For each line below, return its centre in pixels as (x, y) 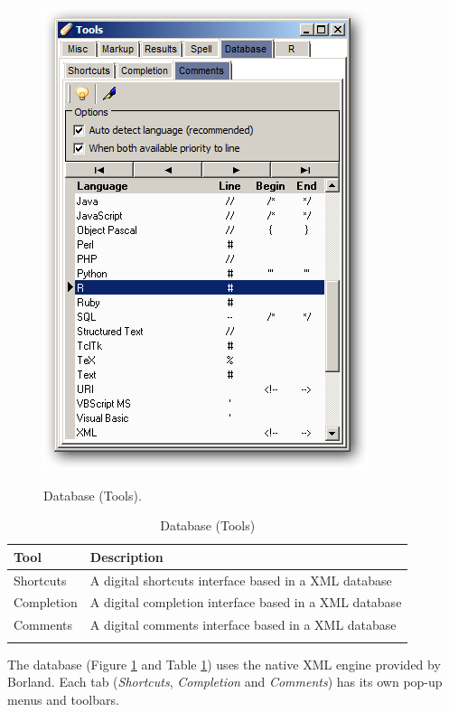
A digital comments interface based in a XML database (243, 625)
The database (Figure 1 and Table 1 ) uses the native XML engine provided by (224, 664)
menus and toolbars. (63, 699)
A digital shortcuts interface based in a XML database (241, 580)
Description (126, 556)
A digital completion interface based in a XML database (246, 602)
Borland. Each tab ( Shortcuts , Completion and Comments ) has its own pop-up (225, 682)
